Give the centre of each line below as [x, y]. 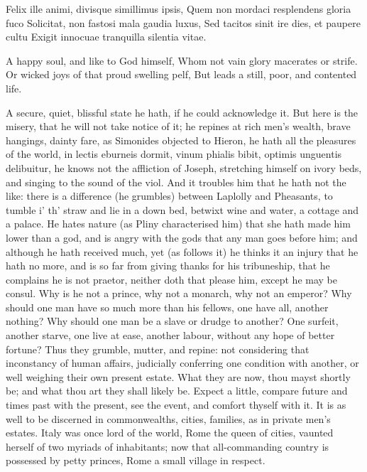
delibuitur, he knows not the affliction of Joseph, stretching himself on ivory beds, [184, 167]
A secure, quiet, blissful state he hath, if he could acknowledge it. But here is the [182, 112]
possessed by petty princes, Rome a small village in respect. [136, 460]
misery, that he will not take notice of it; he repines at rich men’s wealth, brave [178, 126]
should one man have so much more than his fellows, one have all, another [167, 307]
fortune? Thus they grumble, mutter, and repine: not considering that [158, 349]
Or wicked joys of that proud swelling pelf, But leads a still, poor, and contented [181, 74]
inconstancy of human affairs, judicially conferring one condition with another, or [182, 363]
